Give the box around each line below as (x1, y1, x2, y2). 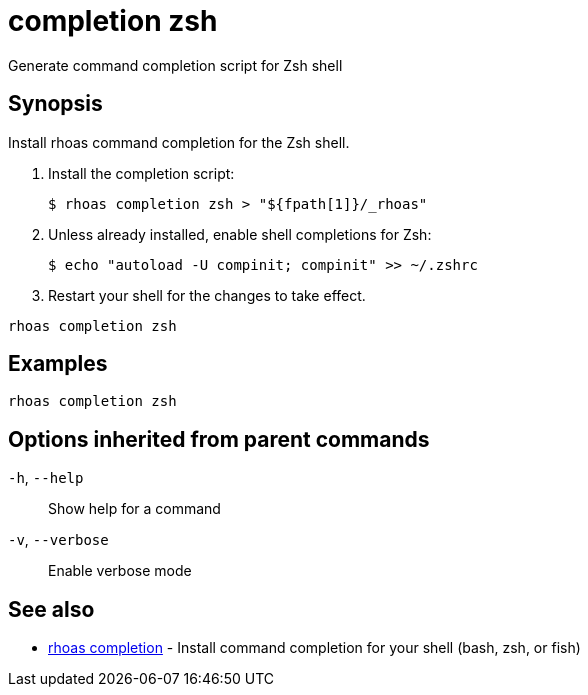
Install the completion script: (48, 164, 235, 182)
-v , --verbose (8, 531, 109, 549)
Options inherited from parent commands (8, 426, 430, 452)
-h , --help (8, 469, 84, 487)
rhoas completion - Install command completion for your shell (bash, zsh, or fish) (48, 639, 581, 657)
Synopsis (8, 91, 103, 117)
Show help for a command (48, 500, 221, 518)
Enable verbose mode (48, 562, 192, 580)
